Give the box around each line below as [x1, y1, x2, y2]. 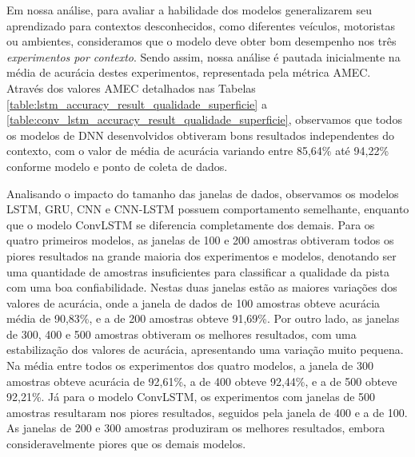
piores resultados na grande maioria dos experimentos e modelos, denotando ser [6, 247, 397, 264]
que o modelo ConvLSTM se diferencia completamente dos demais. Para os [6, 216, 375, 232]
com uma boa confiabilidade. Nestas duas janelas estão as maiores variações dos [6, 279, 397, 296]
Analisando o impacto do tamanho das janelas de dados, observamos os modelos [6, 185, 399, 201]
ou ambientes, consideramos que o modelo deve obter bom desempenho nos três [6, 33, 397, 50]
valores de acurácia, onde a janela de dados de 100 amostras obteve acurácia [6, 294, 381, 311]
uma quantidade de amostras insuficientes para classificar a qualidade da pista [6, 263, 389, 280]
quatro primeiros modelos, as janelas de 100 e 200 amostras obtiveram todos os [6, 232, 394, 248]
